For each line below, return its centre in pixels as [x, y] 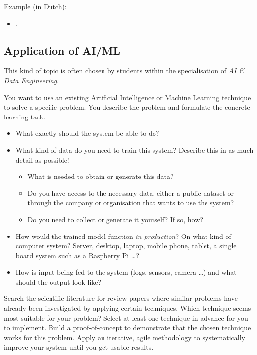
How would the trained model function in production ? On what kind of [123, 236]
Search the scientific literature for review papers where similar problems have [121, 298]
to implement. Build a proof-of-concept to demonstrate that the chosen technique [128, 327]
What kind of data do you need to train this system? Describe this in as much [134, 149]
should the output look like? [58, 281]
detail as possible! [42, 159]
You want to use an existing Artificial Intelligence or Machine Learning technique [128, 97]
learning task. [25, 116]
